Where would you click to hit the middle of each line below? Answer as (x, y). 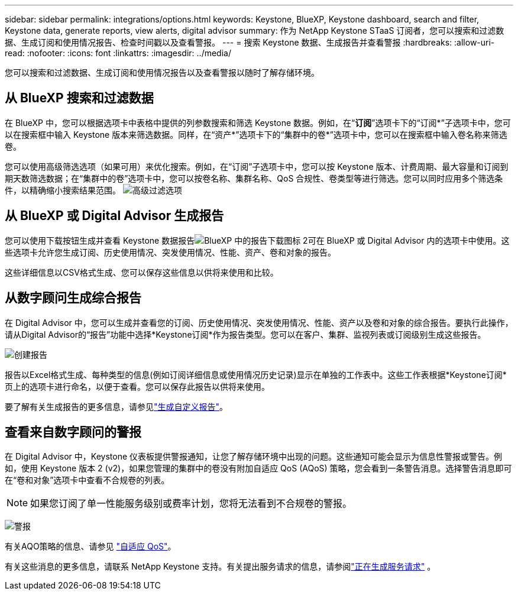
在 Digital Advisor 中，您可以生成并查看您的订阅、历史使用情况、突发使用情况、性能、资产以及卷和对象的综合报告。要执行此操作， (259, 322)
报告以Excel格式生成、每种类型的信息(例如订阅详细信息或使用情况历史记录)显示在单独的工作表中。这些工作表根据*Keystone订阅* (256, 374)
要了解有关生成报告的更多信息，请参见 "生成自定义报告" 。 (116, 406)
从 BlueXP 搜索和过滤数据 (79, 98)
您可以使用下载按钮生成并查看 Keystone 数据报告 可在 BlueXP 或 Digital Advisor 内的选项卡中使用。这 (257, 240)
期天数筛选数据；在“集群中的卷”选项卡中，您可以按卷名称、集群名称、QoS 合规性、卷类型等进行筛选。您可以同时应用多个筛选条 (254, 178)
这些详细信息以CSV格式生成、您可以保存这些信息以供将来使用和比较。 (142, 272)
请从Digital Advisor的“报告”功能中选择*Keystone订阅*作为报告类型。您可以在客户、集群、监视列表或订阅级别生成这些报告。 (245, 334)
